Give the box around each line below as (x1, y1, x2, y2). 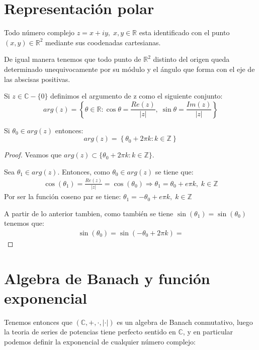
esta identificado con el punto (139, 27, 230, 38)
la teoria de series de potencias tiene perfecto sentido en (4, 326, 176, 337)
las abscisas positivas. (4, 73, 70, 84)
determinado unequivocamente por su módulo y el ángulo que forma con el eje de (4, 63, 255, 74)
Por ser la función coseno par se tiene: (4, 191, 121, 202)
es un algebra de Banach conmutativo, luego (117, 316, 253, 327)
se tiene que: (155, 166, 194, 177)
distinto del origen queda (153, 54, 230, 64)
